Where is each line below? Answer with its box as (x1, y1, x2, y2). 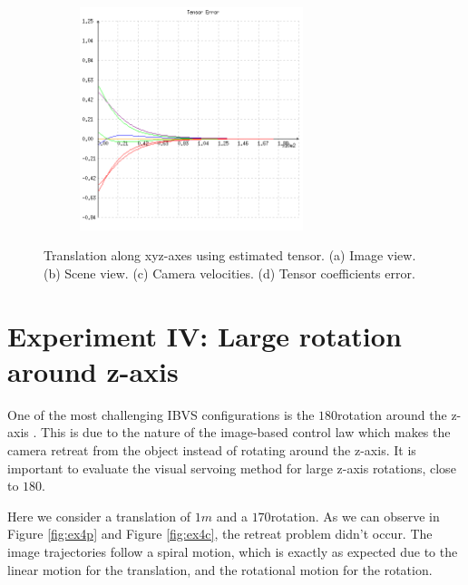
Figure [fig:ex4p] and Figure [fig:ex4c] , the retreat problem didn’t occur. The (7, 524, 433, 543)
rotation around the (337, 405, 447, 424)
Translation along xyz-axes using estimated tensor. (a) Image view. (44, 246, 416, 265)
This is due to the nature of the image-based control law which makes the (41, 423, 451, 442)
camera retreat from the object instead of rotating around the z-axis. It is (7, 440, 416, 459)
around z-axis (7, 352, 179, 389)
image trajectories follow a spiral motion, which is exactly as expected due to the (7, 541, 458, 561)
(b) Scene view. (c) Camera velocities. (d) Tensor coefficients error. (44, 263, 415, 282)
